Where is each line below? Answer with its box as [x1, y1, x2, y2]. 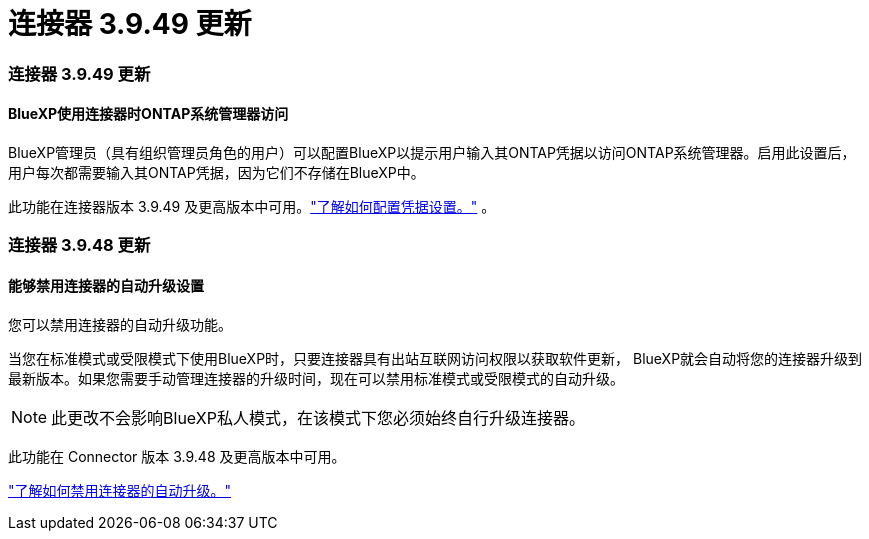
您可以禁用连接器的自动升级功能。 [8, 315, 232, 333]
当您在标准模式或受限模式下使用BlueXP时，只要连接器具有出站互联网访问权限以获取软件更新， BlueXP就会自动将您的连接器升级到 [8, 349, 863, 367]
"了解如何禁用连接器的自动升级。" [8, 481, 232, 499]
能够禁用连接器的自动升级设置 [8, 276, 204, 294]
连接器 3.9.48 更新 [8, 235, 151, 256]
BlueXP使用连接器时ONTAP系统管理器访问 [8, 105, 289, 123]
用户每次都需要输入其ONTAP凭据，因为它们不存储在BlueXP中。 [8, 163, 425, 181]
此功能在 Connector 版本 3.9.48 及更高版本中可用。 [8, 447, 346, 465]
